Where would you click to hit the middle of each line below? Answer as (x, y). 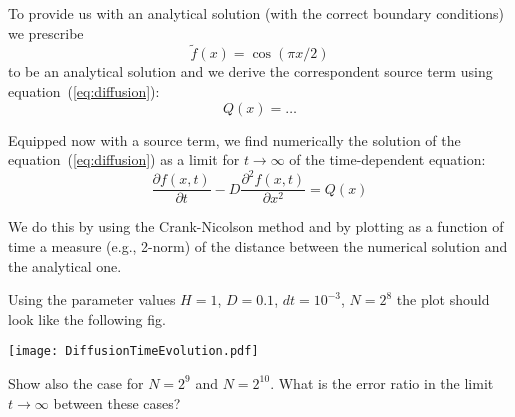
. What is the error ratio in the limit (382, 382)
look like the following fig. (87, 318)
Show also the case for (76, 382)
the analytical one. (65, 265)
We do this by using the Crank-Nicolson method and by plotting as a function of (256, 226)
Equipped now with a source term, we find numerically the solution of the (234, 139)
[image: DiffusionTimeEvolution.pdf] (133, 351)
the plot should (443, 299)
